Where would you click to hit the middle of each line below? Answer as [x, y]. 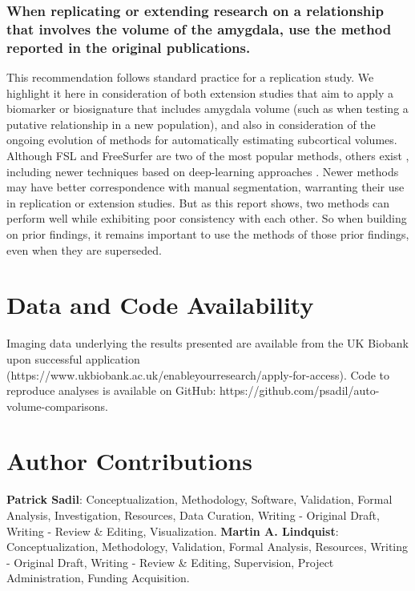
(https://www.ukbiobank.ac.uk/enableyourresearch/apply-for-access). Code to [198, 374]
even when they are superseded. [84, 249]
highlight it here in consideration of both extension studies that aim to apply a [200, 92]
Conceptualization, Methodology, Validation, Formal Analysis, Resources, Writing [207, 547]
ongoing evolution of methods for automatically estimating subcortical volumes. [202, 140]
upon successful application [73, 358]
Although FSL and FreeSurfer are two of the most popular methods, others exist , [208, 156]
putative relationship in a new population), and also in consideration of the [191, 124]
